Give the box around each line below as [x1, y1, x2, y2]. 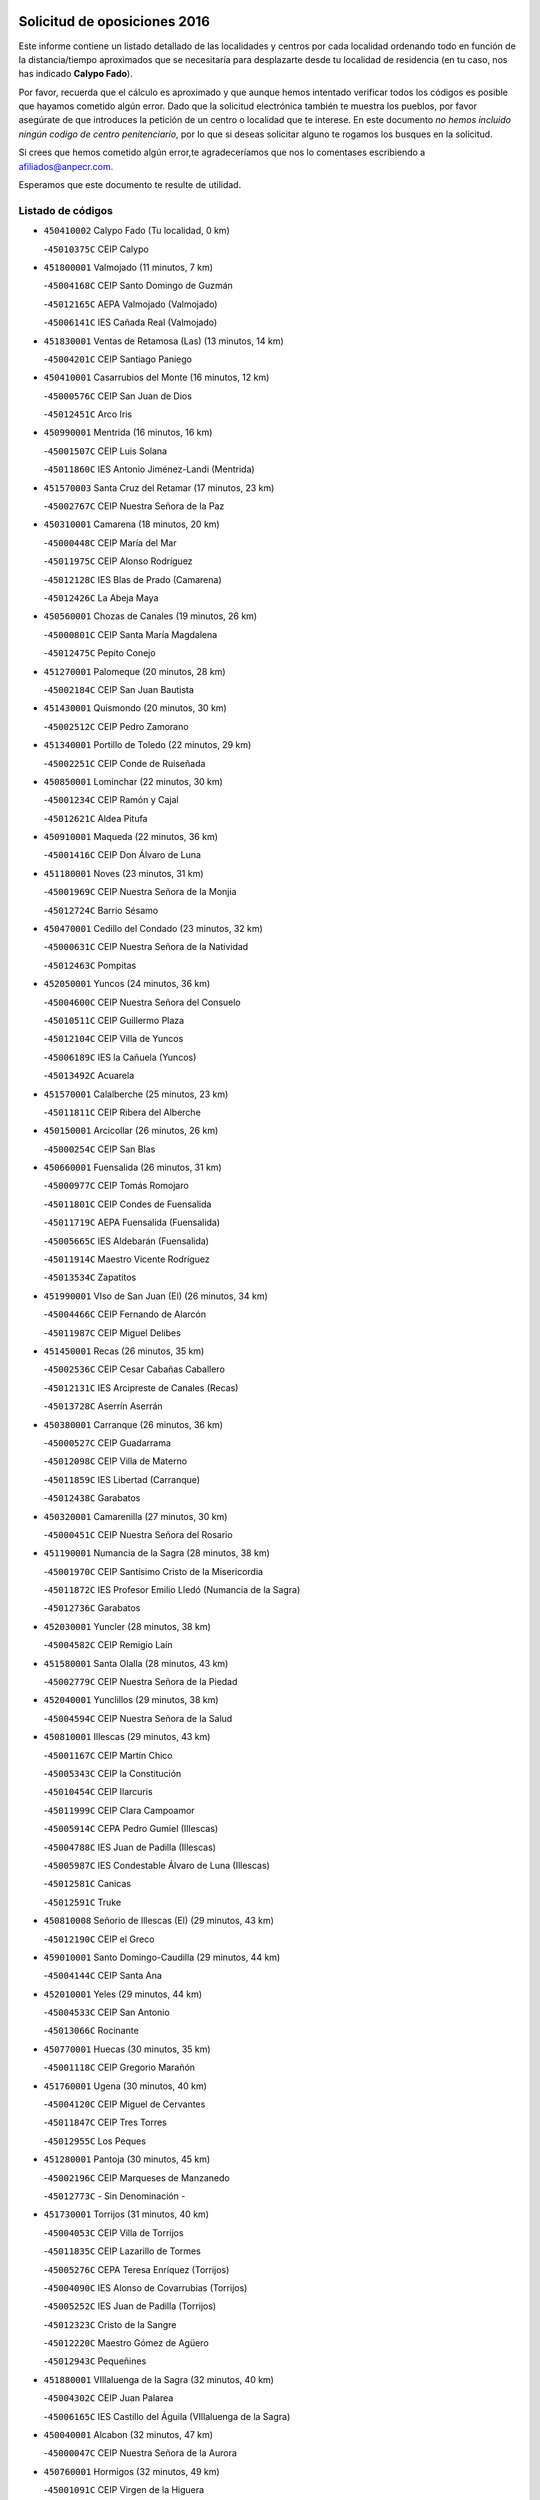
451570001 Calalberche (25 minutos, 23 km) [43, 1088, 229, 1100]
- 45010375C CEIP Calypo [43, 243, 149, 255]
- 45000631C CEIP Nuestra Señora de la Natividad [43, 941, 249, 953]
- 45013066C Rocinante [43, 2025, 139, 2037]
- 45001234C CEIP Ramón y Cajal [43, 794, 179, 806]
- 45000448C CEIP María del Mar [43, 536, 177, 549]
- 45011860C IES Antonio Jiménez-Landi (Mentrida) [43, 463, 255, 475]
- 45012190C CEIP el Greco [43, 1933, 155, 1945]
